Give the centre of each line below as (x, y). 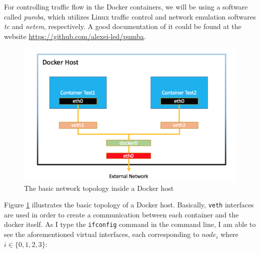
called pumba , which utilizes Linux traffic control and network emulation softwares (130, 16)
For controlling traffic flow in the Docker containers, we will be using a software (126, 7)
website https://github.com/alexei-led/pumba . (75, 36)
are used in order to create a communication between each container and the (121, 214)
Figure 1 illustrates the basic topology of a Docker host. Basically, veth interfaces (129, 205)
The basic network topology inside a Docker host (99, 188)
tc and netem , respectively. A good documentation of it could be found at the (123, 26)
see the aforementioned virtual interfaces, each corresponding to (102, 234)
